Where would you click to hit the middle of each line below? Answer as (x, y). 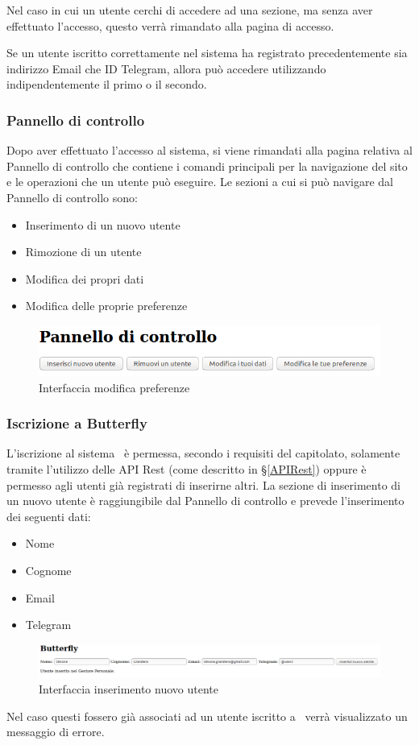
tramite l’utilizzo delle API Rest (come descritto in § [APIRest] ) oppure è (187, 468)
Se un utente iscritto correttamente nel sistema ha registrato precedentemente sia (207, 53)
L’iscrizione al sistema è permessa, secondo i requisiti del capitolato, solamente (203, 453)
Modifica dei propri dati (85, 278)
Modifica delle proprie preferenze (106, 306)
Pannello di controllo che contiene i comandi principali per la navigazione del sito (207, 166)
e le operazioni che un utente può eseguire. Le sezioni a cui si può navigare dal (200, 182)
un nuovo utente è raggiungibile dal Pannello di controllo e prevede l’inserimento (205, 501)
